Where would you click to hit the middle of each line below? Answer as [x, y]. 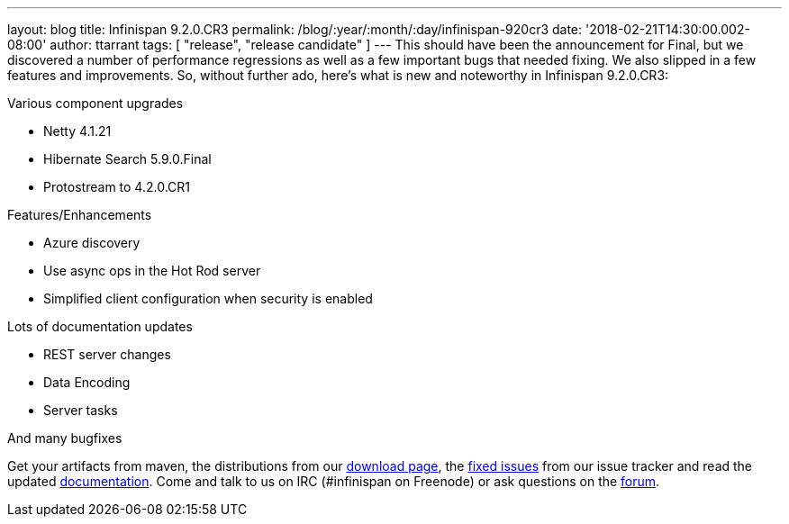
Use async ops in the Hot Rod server [152, 271]
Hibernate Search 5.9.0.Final [127, 159]
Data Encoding [87, 382]
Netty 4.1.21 [77, 131]
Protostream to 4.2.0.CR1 [117, 187]
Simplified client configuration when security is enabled [208, 298]
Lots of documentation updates [100, 326]
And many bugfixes [65, 438]
